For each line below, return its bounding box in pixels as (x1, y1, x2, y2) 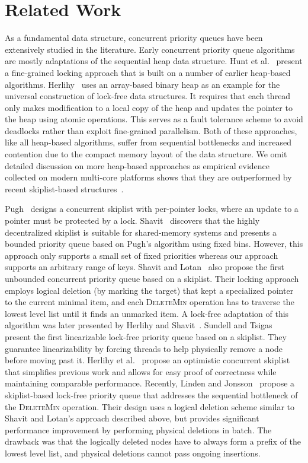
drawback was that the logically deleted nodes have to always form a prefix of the (5, 435, 301, 448)
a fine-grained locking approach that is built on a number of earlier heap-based (5, 66, 291, 78)
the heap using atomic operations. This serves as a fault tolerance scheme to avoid (5, 113, 303, 125)
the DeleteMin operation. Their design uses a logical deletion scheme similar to (5, 400, 295, 413)
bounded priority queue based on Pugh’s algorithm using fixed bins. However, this (5, 237, 303, 250)
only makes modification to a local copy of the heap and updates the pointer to (5, 101, 293, 113)
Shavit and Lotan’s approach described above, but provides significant (5, 412, 259, 424)
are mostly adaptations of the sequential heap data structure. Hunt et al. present (5, 55, 303, 67)
